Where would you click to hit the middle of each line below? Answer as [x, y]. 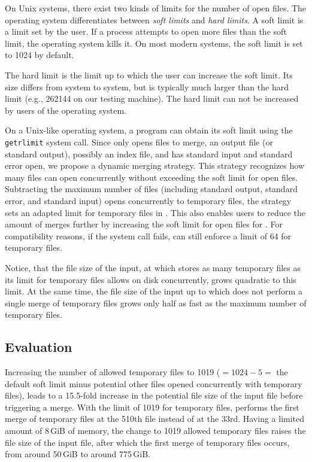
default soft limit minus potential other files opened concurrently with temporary [154, 383]
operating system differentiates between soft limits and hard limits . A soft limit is [154, 19]
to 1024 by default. [40, 55]
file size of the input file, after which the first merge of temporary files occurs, [147, 442]
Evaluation [39, 347]
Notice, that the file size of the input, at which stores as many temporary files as [153, 267]
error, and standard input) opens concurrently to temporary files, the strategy [148, 200]
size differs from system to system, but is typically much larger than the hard [147, 86]
